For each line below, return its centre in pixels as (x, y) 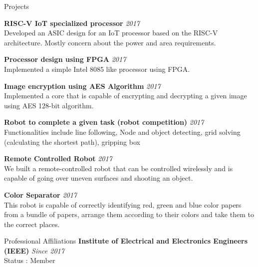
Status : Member (30, 260)
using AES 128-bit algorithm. (49, 105)
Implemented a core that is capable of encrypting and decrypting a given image (126, 96)
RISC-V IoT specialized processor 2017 (72, 23)
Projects (17, 6)
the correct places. (32, 224)
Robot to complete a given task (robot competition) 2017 (104, 122)
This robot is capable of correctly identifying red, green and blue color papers (123, 204)
